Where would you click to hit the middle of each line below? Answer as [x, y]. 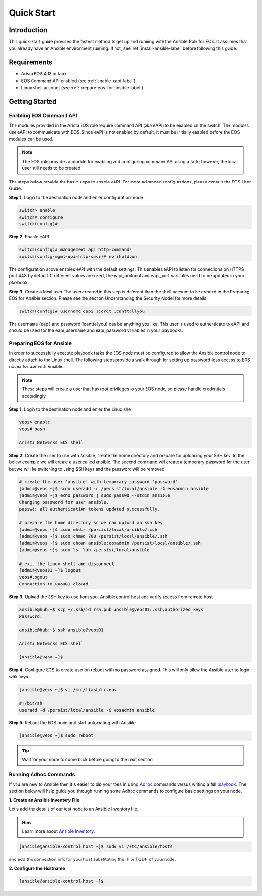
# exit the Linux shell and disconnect [66, 564]
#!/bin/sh [31, 703]
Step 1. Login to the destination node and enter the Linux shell [71, 409]
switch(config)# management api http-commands [75, 250]
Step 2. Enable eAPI [29, 237]
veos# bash [32, 429]
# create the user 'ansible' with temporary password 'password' [98, 482]
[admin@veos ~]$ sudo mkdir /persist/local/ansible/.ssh [88, 530]
